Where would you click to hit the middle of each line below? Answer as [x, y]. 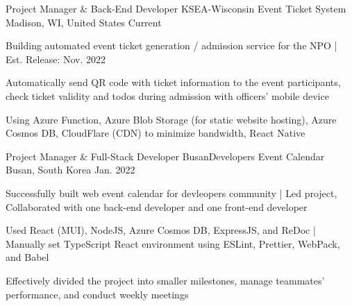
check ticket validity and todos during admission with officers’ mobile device [167, 95]
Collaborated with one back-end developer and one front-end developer [157, 206]
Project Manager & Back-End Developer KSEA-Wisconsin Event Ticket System [176, 8]
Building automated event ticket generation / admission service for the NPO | [171, 45]
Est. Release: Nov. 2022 [56, 59]
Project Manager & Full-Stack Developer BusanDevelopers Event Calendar [165, 156]
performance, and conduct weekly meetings [97, 294]
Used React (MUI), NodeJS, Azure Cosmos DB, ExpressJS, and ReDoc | [161, 230]
